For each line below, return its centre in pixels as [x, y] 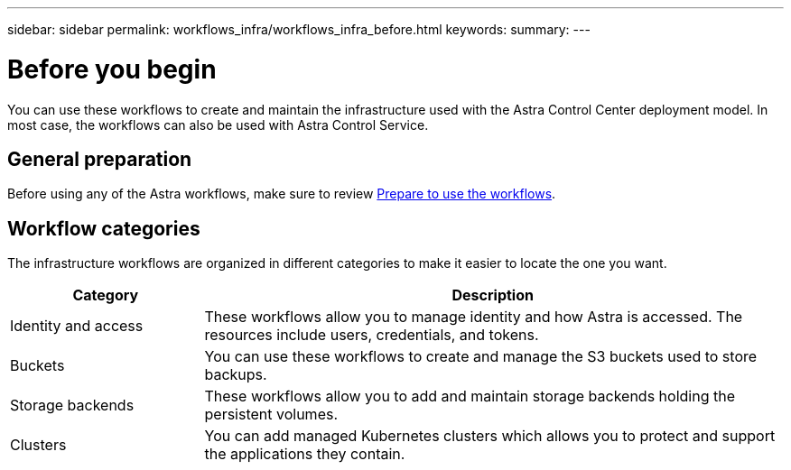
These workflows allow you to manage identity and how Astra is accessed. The [474, 317]
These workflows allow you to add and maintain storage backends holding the [470, 396]
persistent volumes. [271, 415]
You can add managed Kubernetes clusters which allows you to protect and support [490, 436]
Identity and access [77, 326]
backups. [236, 375]
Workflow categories [104, 228]
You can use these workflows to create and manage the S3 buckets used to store [481, 357]
